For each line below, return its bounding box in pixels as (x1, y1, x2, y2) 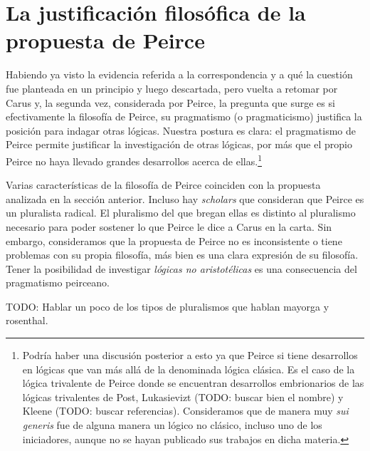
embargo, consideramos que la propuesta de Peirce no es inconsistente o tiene (6, 233, 342, 248)
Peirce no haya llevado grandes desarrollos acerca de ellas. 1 (6, 151, 263, 168)
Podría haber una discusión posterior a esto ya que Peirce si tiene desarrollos (22, 348, 358, 363)
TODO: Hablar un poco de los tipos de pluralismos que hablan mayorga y (6, 299, 329, 313)
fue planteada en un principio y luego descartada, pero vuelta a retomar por (6, 81, 338, 95)
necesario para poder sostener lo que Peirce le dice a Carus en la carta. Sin (6, 219, 332, 234)
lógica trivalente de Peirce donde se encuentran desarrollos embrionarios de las (22, 375, 364, 390)
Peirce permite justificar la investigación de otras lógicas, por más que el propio (6, 137, 352, 152)
